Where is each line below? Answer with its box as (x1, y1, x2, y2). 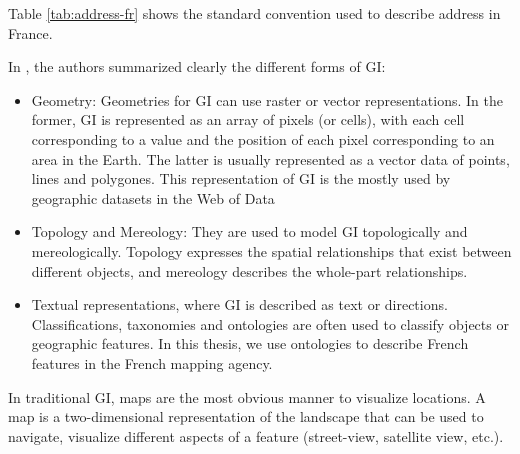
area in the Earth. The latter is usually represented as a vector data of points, (31, 148, 510, 169)
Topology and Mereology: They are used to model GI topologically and (31, 221, 468, 242)
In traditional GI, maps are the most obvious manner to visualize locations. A (8, 386, 486, 407)
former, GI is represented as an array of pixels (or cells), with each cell (31, 109, 465, 130)
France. (8, 22, 53, 43)
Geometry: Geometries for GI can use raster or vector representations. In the (31, 89, 503, 110)
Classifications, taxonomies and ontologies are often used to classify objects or (31, 313, 509, 334)
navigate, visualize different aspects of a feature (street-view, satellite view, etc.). (8, 425, 504, 446)
